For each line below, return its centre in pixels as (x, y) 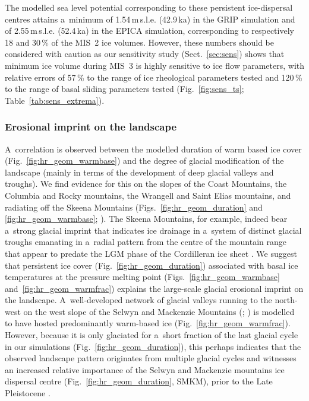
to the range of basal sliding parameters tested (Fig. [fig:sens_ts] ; (124, 89)
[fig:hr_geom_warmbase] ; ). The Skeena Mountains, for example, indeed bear (146, 219)
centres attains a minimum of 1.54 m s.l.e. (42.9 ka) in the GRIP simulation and (150, 19)
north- (286, 300)
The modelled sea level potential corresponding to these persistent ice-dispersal (149, 7)
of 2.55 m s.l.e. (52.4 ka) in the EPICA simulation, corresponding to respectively (149, 31)
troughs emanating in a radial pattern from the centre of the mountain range (146, 242)
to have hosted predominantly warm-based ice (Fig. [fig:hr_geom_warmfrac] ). (148, 323)
